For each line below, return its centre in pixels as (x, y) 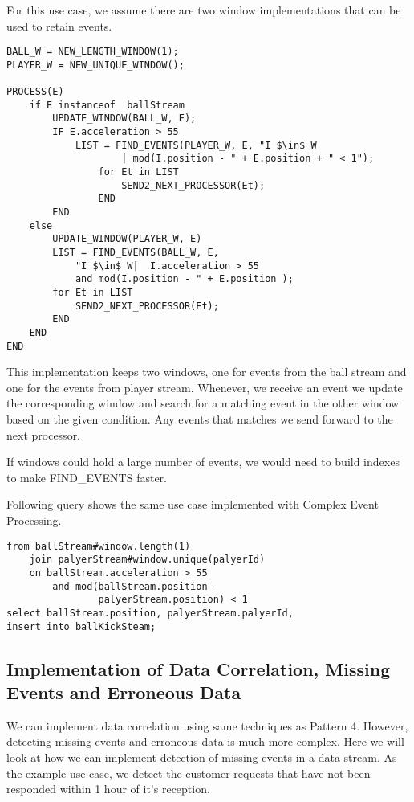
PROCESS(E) (35, 92)
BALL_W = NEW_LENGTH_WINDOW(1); (93, 52)
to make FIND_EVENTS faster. (87, 477)
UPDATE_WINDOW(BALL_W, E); (124, 119)
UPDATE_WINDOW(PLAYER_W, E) (127, 239)
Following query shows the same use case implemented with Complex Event (193, 504)
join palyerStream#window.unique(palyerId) (147, 560)
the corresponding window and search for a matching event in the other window (203, 403)
